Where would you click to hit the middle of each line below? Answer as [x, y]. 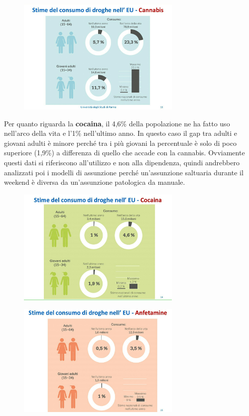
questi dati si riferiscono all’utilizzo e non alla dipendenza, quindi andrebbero [122, 162]
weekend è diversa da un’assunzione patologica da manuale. [95, 182]
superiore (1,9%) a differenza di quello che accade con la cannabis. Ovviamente [124, 153]
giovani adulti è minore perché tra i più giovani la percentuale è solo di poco [120, 143]
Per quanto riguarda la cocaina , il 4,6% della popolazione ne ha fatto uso [117, 123]
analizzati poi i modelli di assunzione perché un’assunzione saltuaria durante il [124, 172]
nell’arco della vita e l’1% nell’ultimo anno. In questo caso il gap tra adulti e [121, 133]
